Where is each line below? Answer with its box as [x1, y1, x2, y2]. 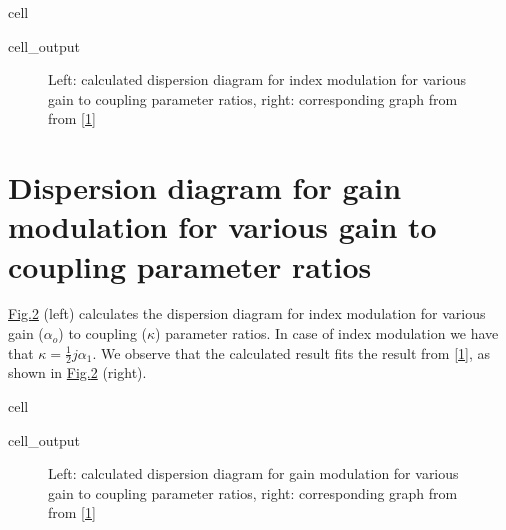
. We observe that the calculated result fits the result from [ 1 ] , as [92, 342, 491, 363]
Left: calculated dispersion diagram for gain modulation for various [48, 463, 459, 484]
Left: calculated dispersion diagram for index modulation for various [48, 69, 466, 90]
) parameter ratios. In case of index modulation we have [155, 323, 499, 344]
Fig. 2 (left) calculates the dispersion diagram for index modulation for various [8, 303, 486, 324]
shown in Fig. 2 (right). [8, 362, 147, 383]
